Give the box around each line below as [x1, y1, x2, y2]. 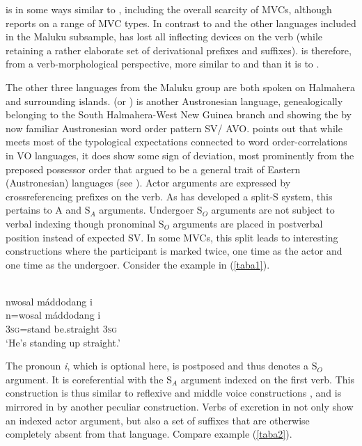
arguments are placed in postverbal [173, 216, 323, 230]
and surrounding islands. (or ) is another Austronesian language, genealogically [6, 93, 343, 108]
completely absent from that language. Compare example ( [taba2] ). [6, 427, 292, 441]
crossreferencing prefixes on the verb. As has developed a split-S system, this [6, 189, 333, 203]
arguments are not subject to [211, 202, 335, 217]
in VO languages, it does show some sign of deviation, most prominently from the [6, 148, 354, 162]
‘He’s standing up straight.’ [6, 335, 120, 349]
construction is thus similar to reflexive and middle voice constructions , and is [6, 385, 342, 400]
